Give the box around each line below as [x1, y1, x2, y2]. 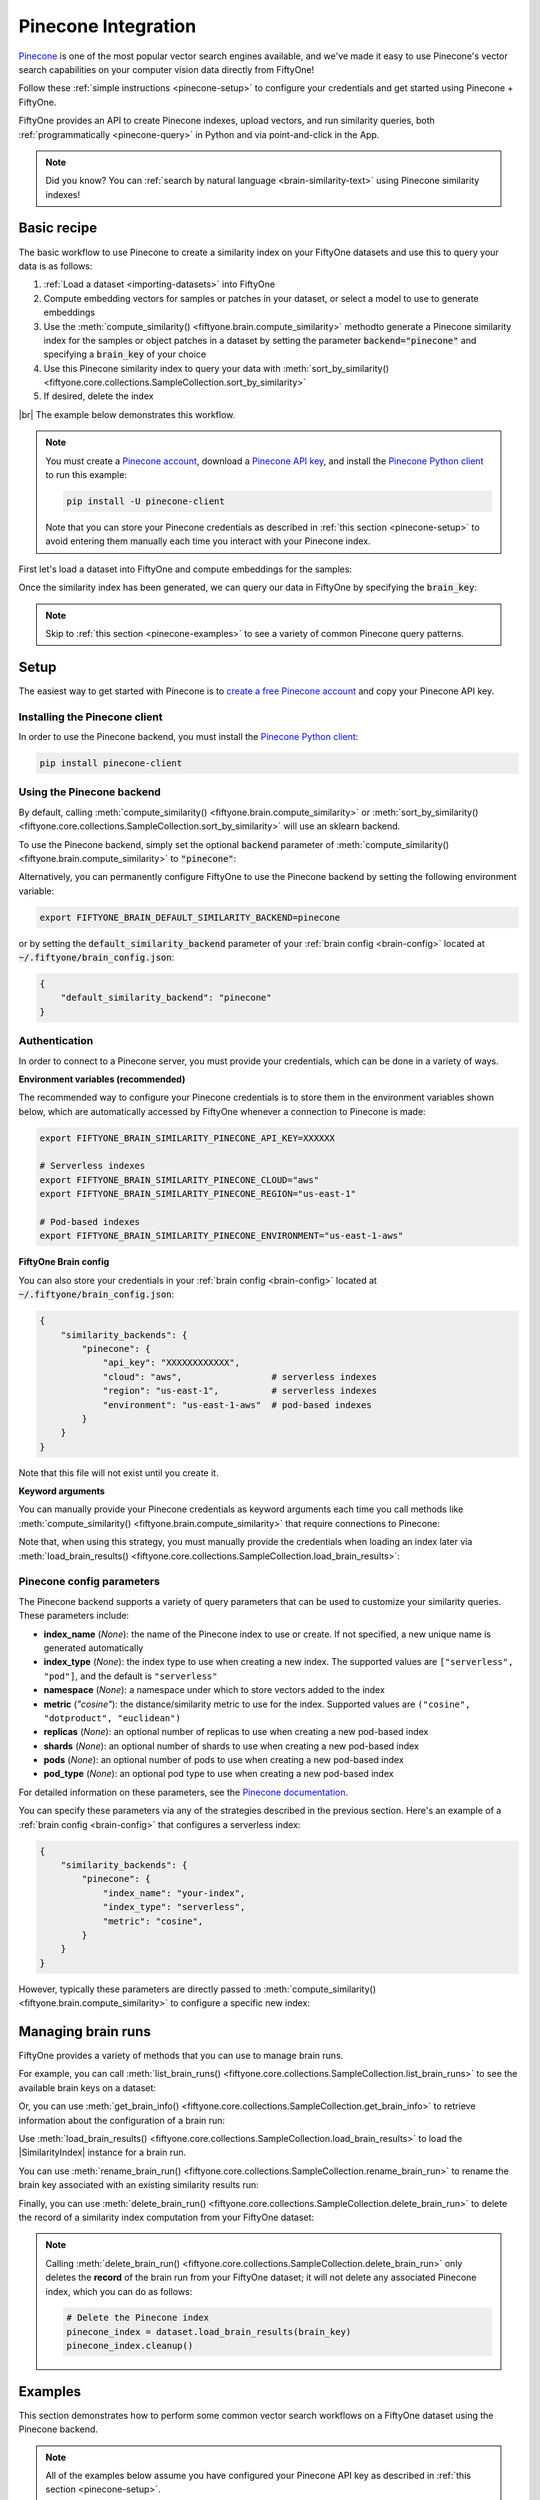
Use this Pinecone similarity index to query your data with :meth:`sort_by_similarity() [43, 362, 390, 374]
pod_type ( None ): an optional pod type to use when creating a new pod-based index [43, 1768, 394, 1780]
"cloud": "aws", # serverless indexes [102, 1371, 378, 1382]
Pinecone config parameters [18, 1575, 160, 1589]
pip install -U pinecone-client [66, 496, 225, 507]
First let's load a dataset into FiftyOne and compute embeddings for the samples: [18, 563, 353, 575]
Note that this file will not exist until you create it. [18, 1466, 219, 1479]
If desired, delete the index [43, 390, 154, 402]
